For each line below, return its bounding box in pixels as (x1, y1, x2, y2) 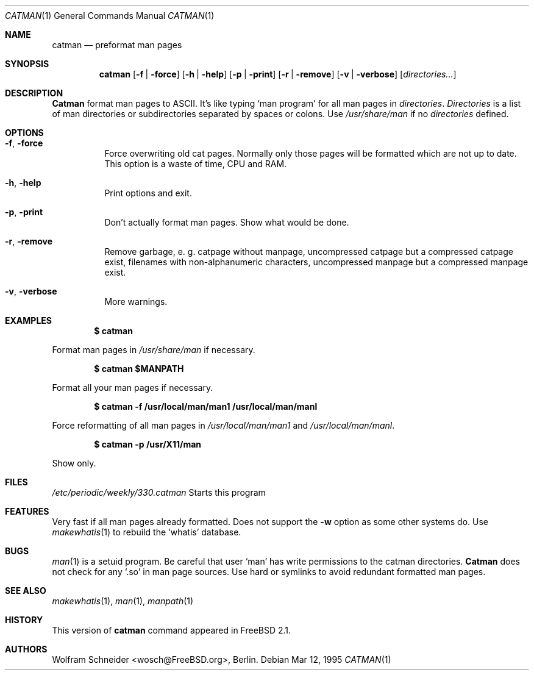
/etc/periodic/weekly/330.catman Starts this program (52, 487, 266, 498)
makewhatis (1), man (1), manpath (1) (52, 596, 194, 606)
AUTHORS (5, 644, 48, 654)
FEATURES (5, 506, 49, 516)
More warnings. (104, 296, 168, 307)
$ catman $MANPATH (94, 363, 184, 374)
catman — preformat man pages (52, 40, 182, 50)
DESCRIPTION (5, 88, 63, 98)
